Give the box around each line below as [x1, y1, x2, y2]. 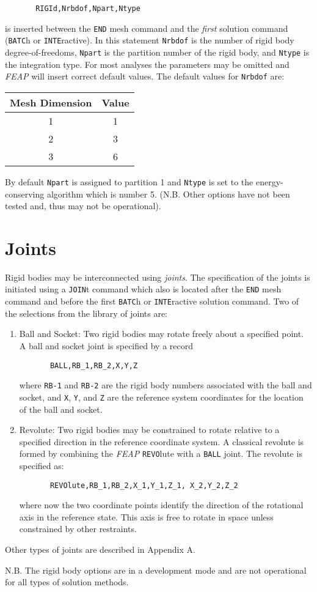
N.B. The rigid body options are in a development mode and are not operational [5, 563, 307, 576]
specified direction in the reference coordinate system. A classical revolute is [19, 435, 304, 448]
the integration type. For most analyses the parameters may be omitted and [5, 57, 290, 70]
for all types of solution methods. [5, 575, 129, 588]
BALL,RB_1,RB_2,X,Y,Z [49, 361, 138, 370]
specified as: [19, 459, 64, 472]
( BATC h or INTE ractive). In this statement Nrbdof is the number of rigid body [5, 34, 294, 46]
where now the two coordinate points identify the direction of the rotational [19, 498, 304, 511]
